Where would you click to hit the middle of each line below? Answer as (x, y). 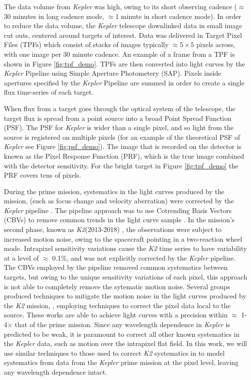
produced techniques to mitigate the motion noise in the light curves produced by (125, 296)
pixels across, (216, 44)
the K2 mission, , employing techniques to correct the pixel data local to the (117, 305)
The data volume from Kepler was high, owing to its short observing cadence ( (120, 6)
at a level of (21, 257)
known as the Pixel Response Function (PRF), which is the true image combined (124, 156)
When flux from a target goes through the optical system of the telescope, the (120, 108)
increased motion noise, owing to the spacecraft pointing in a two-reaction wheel (123, 239)
